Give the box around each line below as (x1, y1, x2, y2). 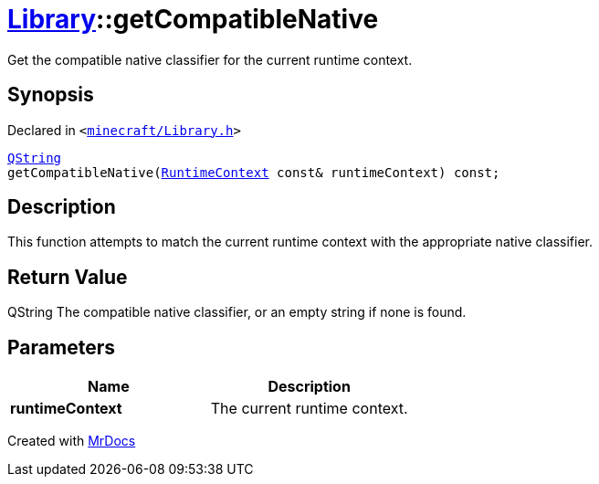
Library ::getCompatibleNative (7, 4, 379, 35)
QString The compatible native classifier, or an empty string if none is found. (7, 304, 467, 321)
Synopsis (7, 83, 94, 107)
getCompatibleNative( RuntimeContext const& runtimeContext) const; (7, 164, 500, 180)
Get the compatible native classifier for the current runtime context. (7, 51, 413, 68)
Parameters (7, 335, 115, 359)
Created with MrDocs (7, 433, 136, 449)
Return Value (7, 265, 128, 289)
